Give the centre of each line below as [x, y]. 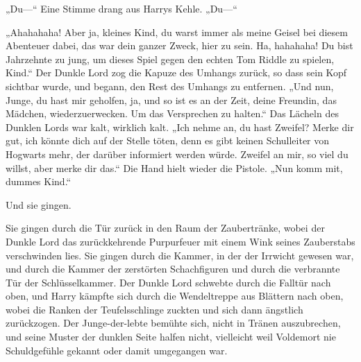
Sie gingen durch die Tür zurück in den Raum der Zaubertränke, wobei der [165, 228]
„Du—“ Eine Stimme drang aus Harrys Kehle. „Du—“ [121, 8]
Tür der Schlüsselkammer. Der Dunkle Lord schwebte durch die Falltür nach [168, 282]
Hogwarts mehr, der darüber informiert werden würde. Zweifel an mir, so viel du [177, 154]
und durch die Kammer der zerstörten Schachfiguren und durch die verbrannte [173, 269]
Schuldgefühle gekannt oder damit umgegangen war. [117, 350]
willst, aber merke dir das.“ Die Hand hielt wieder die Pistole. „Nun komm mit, [174, 167]
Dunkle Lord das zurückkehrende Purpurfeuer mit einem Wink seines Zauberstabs [180, 241]
